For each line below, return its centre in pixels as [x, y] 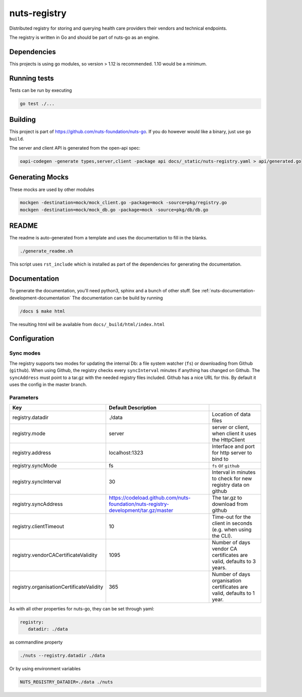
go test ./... [37, 104]
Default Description [133, 408]
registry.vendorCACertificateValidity [55, 555]
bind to [220, 459]
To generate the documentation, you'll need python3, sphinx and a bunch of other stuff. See [105, 291]
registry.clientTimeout [38, 527]
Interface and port [233, 447]
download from [230, 504]
